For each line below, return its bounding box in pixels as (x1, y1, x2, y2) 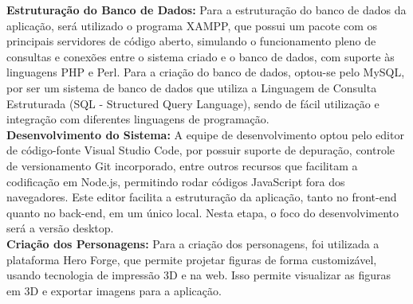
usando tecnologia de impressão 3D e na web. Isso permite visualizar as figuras (6, 267, 391, 283)
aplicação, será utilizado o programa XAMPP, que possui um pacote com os (6, 17, 378, 33)
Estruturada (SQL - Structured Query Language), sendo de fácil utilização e (6, 95, 380, 111)
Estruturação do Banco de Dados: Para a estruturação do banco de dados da (6, 2, 407, 18)
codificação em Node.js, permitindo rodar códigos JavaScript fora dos (6, 173, 345, 189)
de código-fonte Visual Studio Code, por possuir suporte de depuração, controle (6, 142, 395, 158)
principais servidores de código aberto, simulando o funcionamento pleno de (6, 33, 376, 49)
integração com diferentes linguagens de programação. (6, 111, 269, 127)
